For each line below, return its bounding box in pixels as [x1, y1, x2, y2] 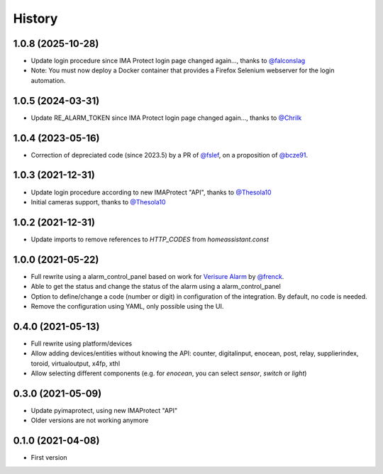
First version [30, 453, 67, 462]
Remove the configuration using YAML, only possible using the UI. [30, 302, 224, 310]
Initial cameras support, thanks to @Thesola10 [30, 197, 166, 206]
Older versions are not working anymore [30, 416, 149, 425]
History [13, 11, 58, 26]
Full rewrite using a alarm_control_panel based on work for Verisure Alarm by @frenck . [30, 272, 284, 280]
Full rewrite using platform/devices [30, 339, 133, 348]
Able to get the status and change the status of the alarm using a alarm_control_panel [30, 282, 282, 291]
